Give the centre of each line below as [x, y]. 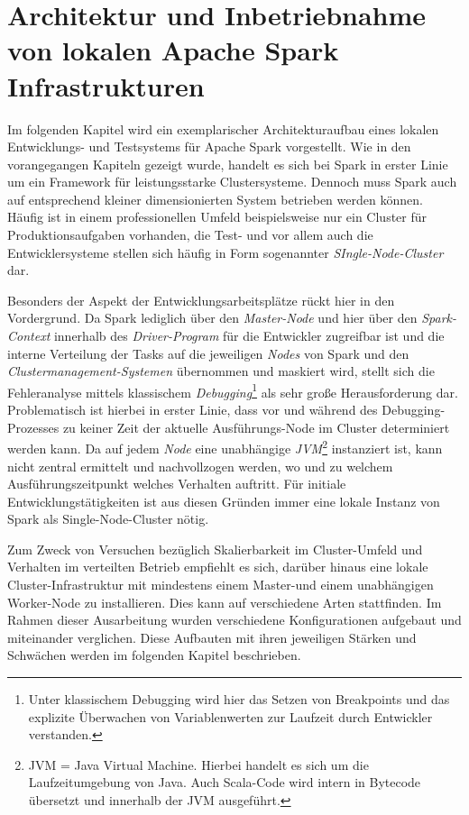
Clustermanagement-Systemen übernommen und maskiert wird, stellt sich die [221, 371]
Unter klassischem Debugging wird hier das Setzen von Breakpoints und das [239, 699]
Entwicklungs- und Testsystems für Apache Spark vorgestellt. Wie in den [209, 147]
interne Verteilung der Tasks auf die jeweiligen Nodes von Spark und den [208, 353]
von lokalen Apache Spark [173, 50]
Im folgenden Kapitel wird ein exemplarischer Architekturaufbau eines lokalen [223, 128]
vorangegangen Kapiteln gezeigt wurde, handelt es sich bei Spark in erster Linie [228, 164]
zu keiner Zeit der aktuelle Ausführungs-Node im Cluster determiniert [256, 427]
